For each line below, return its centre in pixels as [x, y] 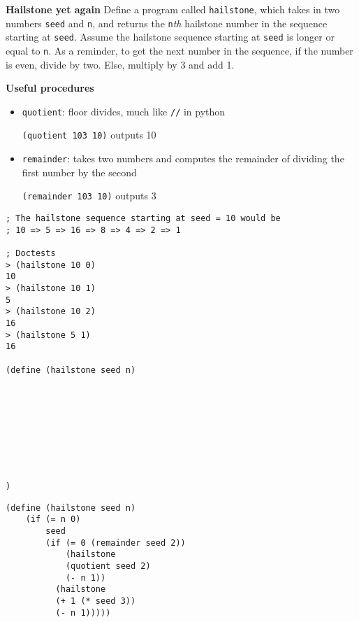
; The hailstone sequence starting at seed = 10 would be [143, 219]
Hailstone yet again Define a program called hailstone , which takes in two [173, 9]
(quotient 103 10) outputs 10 [89, 135]
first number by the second [79, 172]
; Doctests [31, 253]
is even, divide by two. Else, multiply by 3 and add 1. [120, 64]
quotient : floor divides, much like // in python [124, 111]
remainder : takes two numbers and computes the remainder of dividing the [183, 158]
